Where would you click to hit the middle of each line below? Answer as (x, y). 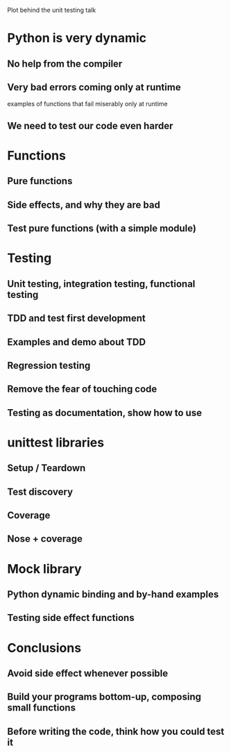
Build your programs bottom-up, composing (104, 697)
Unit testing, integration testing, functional (101, 284)
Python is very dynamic (77, 38)
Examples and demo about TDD (77, 342)
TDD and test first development (76, 318)
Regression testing (49, 365)
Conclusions (44, 648)
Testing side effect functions (71, 618)
